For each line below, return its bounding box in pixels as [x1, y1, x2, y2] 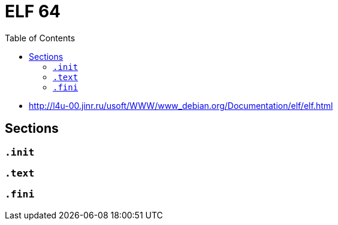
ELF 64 [5, 1, 61, 22]
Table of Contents [5, 32, 76, 43]
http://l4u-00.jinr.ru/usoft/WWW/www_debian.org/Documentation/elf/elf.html [29, 100, 333, 111]
